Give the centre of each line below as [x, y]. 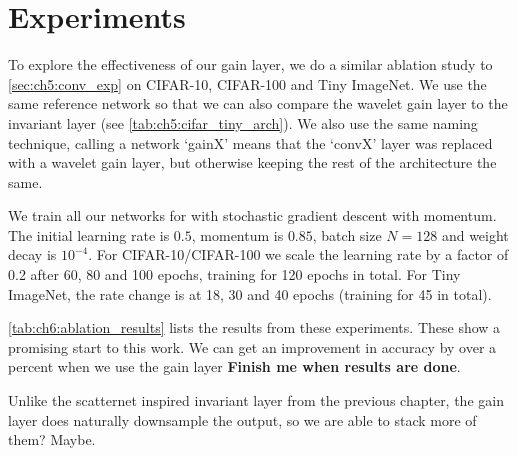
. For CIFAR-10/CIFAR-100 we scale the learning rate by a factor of [298, 254]
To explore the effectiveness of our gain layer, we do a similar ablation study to [250, 64]
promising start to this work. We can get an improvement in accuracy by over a [252, 346]
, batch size [347, 234]
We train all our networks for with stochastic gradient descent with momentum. [252, 215]
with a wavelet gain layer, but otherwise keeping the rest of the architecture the [252, 162]
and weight [475, 234]
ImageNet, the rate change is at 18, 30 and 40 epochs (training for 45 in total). [250, 293]
